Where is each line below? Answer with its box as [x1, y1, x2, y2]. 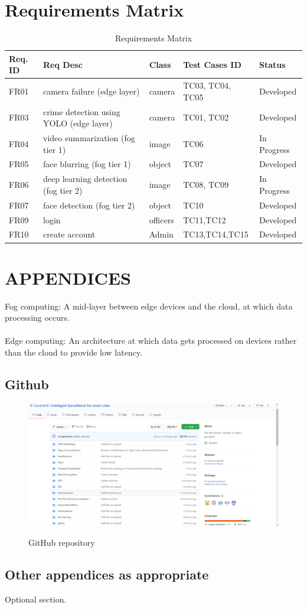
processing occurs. [5, 311, 70, 324]
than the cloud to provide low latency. [5, 346, 143, 359]
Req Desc [43, 58, 83, 70]
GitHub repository [28, 536, 95, 549]
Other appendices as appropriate [5, 565, 209, 584]
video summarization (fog [43, 132, 135, 144]
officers [149, 213, 174, 226]
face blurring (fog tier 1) [43, 158, 131, 170]
